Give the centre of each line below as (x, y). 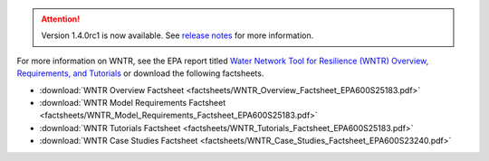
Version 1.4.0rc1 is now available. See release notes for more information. (177, 35)
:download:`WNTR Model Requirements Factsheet (133, 102)
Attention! (61, 19)
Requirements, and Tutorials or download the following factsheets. (140, 73)
